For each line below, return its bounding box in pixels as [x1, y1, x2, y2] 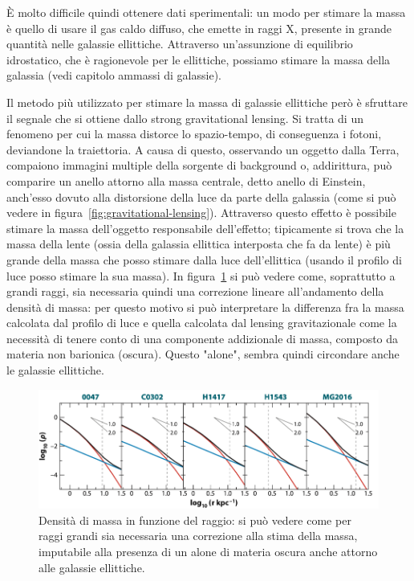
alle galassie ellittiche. [39, 558, 145, 575]
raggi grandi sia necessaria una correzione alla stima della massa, [39, 527, 358, 544]
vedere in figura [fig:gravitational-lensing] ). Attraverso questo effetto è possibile [6, 204, 396, 221]
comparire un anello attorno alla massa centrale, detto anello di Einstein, [6, 172, 366, 189]
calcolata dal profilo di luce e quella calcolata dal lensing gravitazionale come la [6, 314, 397, 331]
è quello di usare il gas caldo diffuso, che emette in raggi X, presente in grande [6, 19, 392, 36]
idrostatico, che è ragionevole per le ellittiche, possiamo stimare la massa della [6, 51, 391, 68]
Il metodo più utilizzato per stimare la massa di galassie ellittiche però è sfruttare [6, 93, 408, 110]
